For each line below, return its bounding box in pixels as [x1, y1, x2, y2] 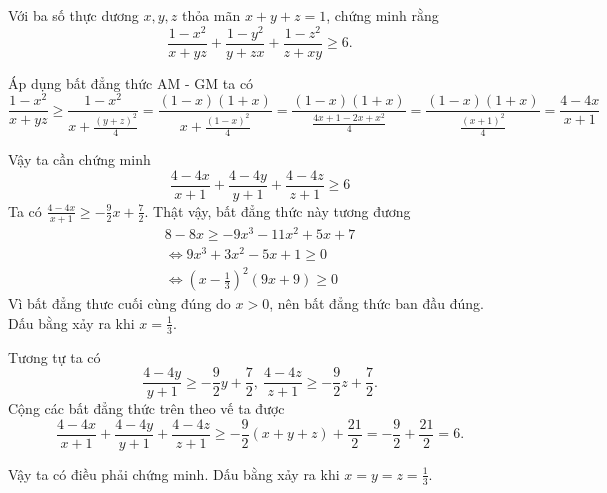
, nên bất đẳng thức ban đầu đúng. [269, 293, 484, 314]
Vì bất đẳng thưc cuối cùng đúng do [8, 293, 231, 314]
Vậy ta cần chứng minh [8, 149, 151, 170]
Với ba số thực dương [8, 5, 139, 25]
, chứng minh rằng [326, 5, 439, 25]
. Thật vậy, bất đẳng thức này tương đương [144, 200, 411, 221]
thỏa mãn [181, 5, 241, 25]
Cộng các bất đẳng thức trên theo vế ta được [8, 398, 285, 419]
